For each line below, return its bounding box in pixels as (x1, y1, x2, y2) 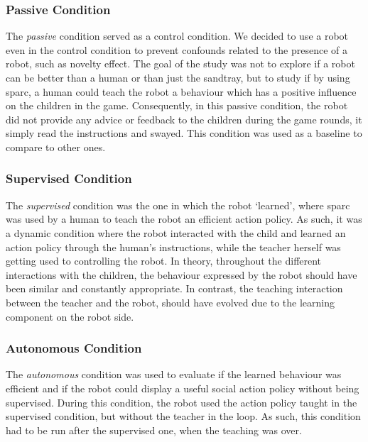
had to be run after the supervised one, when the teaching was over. (6, 422, 302, 437)
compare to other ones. (6, 139, 106, 154)
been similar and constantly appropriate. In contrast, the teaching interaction (6, 281, 343, 296)
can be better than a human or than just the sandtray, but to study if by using (6, 70, 350, 84)
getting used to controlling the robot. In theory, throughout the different (6, 253, 322, 268)
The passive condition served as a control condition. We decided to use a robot (6, 28, 349, 43)
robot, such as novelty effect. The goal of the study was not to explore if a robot (6, 56, 355, 71)
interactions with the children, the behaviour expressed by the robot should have (6, 267, 357, 282)
